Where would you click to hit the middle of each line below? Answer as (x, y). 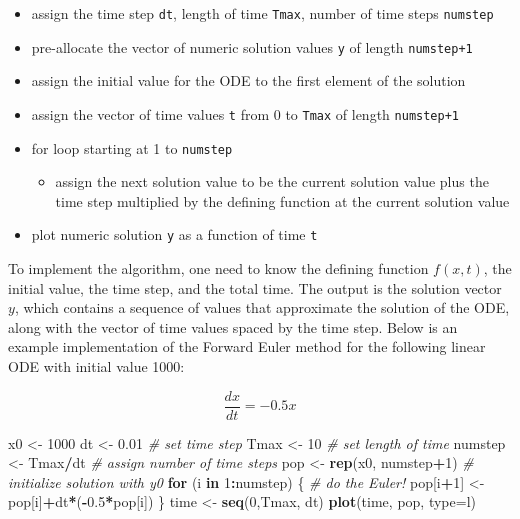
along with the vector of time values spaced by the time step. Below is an (233, 326)
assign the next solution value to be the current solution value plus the (272, 181)
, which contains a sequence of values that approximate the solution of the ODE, (262, 307)
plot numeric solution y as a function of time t (174, 234)
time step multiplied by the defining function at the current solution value (282, 200)
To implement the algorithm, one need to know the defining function (218, 268)
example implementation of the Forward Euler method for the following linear (247, 346)
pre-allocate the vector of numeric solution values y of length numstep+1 (252, 46)
